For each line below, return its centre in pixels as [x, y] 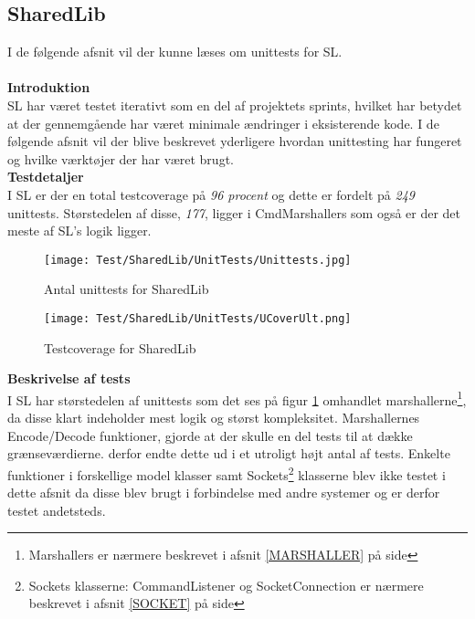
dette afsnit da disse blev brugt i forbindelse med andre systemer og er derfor [224, 493]
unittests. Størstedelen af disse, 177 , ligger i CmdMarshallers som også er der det [234, 212]
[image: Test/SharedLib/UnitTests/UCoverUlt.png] [198, 318]
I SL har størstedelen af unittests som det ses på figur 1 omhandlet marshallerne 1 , [237, 398]
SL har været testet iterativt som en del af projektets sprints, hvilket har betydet [235, 105]
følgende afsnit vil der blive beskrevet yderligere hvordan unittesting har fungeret [235, 141]
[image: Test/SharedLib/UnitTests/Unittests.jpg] [198, 260]
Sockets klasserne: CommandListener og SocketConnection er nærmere [226, 585]
